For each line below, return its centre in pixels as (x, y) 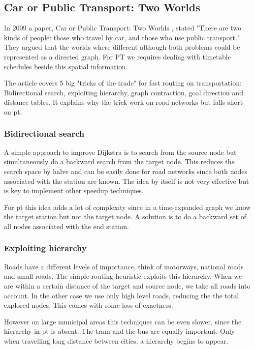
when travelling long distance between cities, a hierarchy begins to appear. (116, 340)
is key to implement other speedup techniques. (74, 190)
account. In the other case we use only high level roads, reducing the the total (122, 295)
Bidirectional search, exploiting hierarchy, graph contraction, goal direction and (124, 92)
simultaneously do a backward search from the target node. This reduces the (119, 161)
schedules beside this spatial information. (66, 66)
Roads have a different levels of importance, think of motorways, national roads (124, 266)
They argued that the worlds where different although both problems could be (122, 47)
